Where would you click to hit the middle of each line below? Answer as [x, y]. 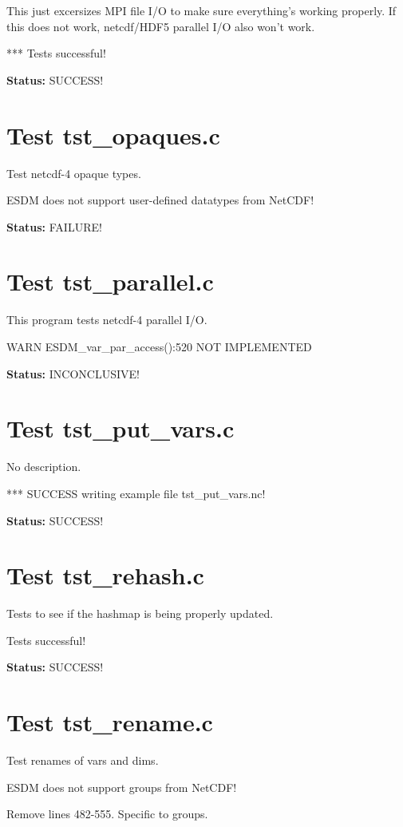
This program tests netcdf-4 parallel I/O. [107, 320]
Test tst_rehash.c [105, 575]
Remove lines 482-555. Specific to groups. [107, 814]
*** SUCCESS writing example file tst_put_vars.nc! [136, 493]
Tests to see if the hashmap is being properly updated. [140, 613]
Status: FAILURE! [54, 226]
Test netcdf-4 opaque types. [74, 173]
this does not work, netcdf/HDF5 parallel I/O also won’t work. [161, 26]
